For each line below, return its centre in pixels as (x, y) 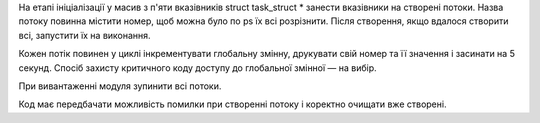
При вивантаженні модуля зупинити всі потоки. (120, 86)
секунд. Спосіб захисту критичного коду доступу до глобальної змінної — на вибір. (197, 67)
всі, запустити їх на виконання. (84, 35)
